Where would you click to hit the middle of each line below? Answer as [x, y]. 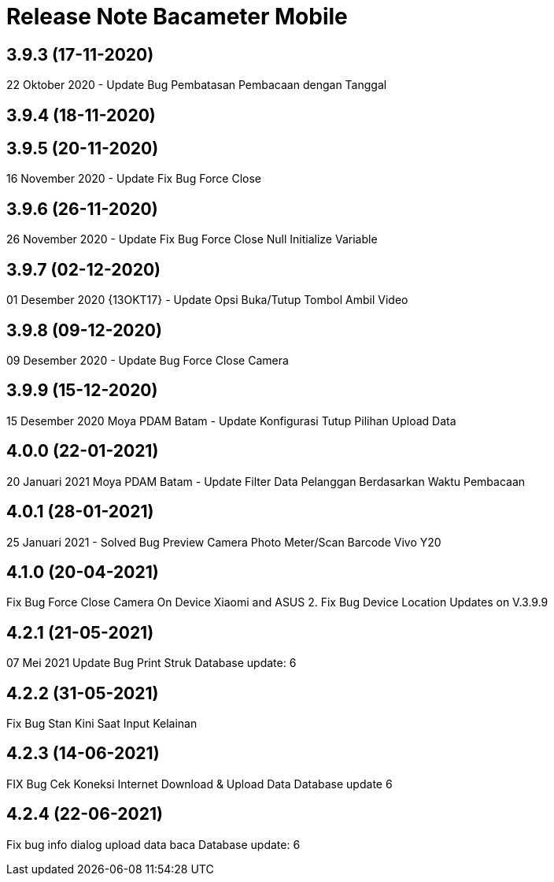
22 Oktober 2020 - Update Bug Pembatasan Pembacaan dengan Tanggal [197, 85]
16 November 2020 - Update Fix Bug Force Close [134, 179]
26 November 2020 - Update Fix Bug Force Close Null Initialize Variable [192, 239]
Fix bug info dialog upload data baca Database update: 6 [153, 844]
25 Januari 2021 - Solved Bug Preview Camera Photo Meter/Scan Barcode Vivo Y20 [224, 542]
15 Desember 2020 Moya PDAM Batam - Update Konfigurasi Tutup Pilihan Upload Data [231, 421]
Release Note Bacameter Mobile [177, 17]
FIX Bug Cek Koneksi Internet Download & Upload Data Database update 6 [199, 784]
